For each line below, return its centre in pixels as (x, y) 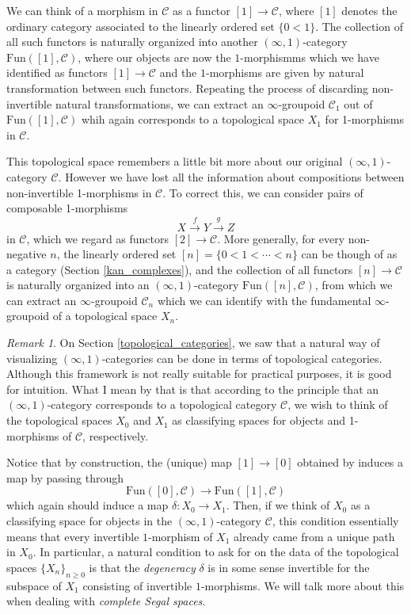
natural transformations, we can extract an (159, 103)
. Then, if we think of (278, 505)
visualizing (32, 358)
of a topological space (105, 316)
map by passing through (65, 477)
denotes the (369, 10)
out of (358, 103)
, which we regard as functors (98, 238)
